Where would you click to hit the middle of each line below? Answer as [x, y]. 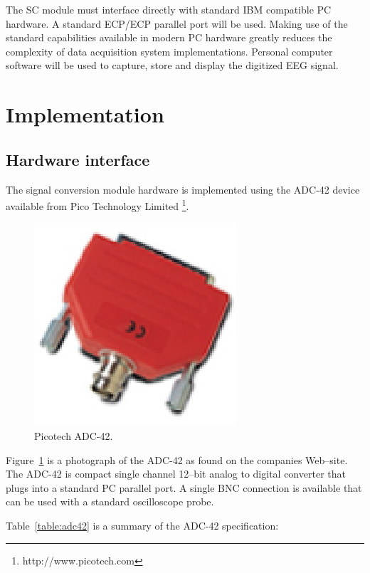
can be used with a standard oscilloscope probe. [110, 501]
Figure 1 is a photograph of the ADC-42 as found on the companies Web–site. [177, 459]
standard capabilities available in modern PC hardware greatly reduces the [169, 37]
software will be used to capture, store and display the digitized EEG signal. [172, 65]
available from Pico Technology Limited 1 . [97, 205]
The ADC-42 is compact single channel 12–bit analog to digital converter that [176, 474]
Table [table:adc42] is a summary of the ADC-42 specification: [142, 525]
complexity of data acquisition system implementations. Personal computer [169, 51]
